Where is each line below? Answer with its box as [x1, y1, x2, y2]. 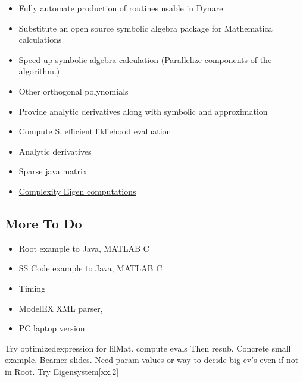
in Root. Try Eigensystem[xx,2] [5, 365, 119, 377]
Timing [18, 281, 46, 294]
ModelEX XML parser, [18, 302, 103, 314]
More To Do [5, 214, 82, 232]
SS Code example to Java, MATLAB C [18, 262, 163, 274]
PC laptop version [18, 322, 85, 334]
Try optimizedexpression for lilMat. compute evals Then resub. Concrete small [5, 342, 291, 354]
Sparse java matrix [18, 165, 88, 177]
